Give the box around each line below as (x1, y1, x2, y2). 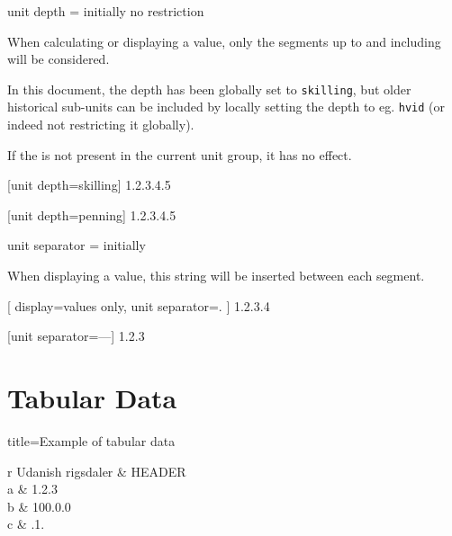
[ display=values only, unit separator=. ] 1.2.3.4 (7, 296, 270, 315)
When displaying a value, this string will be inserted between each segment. (7, 266, 425, 285)
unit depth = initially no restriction (7, 2, 204, 20)
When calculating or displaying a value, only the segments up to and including (7, 31, 441, 50)
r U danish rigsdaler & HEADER (7, 461, 186, 480)
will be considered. (7, 49, 110, 68)
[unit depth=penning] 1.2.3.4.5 (7, 205, 176, 224)
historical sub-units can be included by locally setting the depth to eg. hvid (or (7, 97, 446, 116)
